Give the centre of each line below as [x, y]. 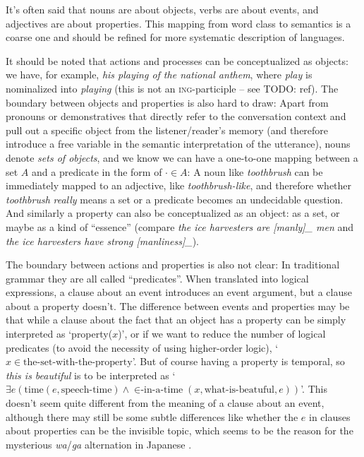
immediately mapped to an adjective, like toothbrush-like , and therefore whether [179, 185]
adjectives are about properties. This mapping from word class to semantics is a [178, 23]
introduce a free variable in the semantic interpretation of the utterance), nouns [178, 144]
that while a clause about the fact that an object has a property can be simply [176, 320]
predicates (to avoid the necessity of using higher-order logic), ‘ [142, 347]
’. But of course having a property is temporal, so [238, 361]
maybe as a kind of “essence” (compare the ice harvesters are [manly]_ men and [180, 226]
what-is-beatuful [239, 390]
